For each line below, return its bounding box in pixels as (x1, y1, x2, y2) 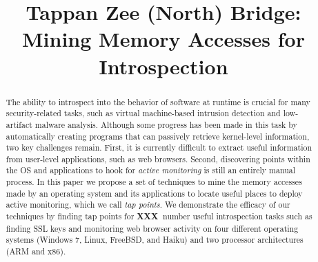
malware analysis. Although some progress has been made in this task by (34, 118, 297, 130)
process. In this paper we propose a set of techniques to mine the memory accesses (6, 176, 302, 188)
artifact (6, 118, 32, 130)
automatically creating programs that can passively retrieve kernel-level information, (6, 130, 310, 142)
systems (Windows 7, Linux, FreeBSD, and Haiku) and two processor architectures (6, 234, 304, 245)
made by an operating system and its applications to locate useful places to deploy (6, 187, 303, 199)
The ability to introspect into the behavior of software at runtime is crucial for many (6, 96, 310, 107)
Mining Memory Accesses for (22, 25, 305, 53)
